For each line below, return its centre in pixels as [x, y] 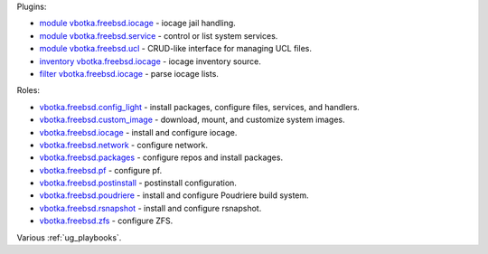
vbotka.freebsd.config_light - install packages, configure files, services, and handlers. [200, 107]
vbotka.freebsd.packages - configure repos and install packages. [161, 157]
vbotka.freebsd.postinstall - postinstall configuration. [138, 183]
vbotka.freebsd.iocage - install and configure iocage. [138, 132]
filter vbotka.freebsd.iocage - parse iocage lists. [129, 73]
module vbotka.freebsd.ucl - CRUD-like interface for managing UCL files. [175, 49]
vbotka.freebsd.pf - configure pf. [101, 170]
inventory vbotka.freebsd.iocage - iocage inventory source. [150, 61]
